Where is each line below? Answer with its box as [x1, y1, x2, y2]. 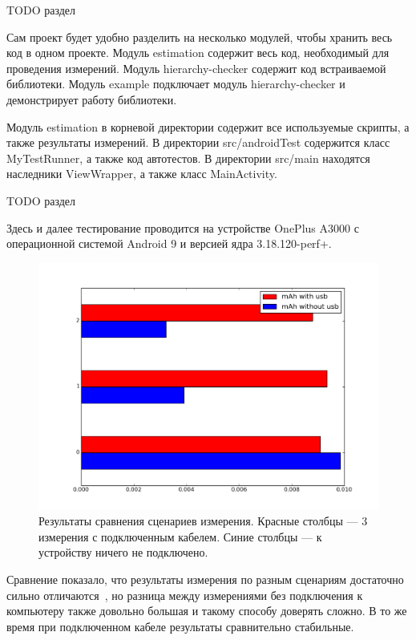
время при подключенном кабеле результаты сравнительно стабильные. [6, 618, 354, 634]
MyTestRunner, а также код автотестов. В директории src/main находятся [6, 149, 370, 166]
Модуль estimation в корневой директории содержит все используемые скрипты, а [6, 118, 410, 135]
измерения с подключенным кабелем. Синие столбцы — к [38, 528, 322, 545]
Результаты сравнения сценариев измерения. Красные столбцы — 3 [38, 512, 368, 529]
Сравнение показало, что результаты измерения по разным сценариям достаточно [6, 571, 404, 588]
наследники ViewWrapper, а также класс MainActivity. [6, 165, 277, 182]
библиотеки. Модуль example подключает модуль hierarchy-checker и [6, 75, 345, 92]
